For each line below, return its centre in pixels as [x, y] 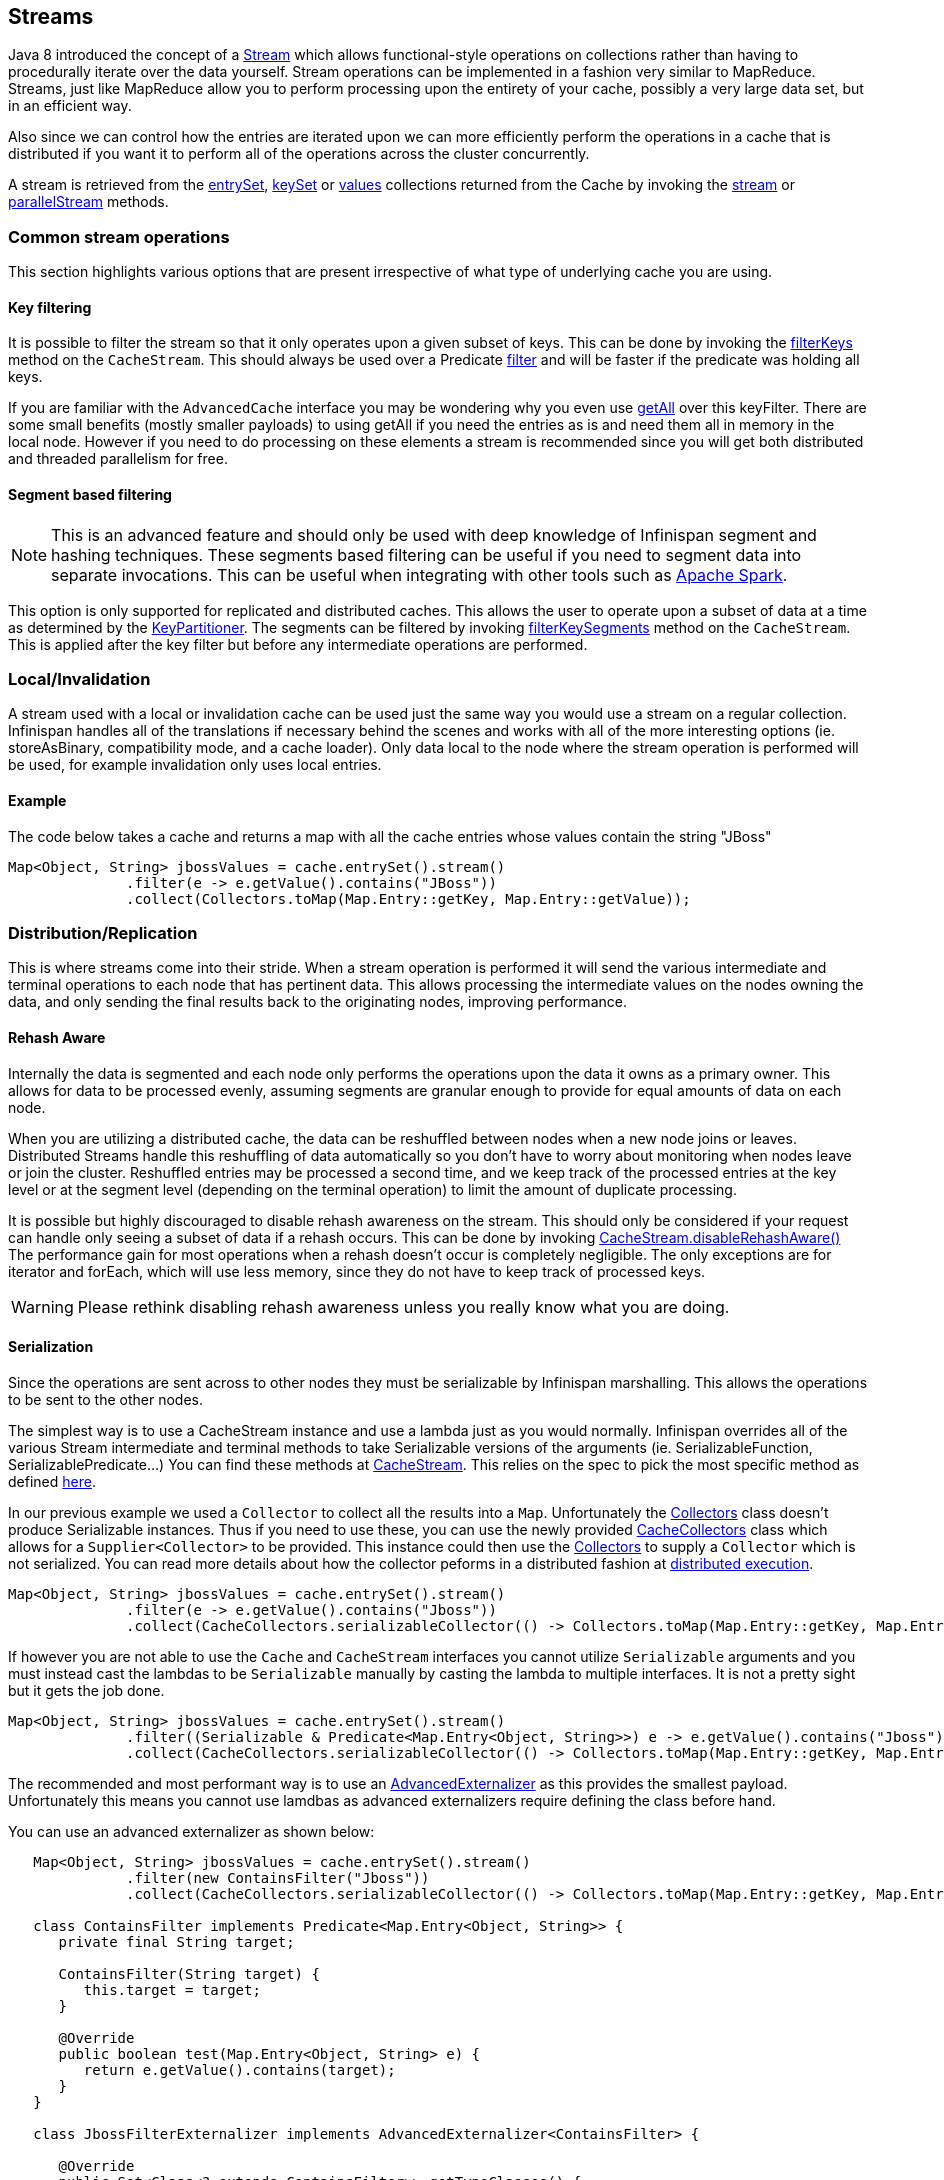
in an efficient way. [70, 106]
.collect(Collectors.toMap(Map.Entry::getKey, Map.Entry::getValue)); [408, 898]
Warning [42, 1306]
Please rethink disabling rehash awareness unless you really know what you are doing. [403, 1306]
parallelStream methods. [88, 202]
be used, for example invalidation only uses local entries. [195, 765]
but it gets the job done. [86, 1690]
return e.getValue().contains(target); [239, 2069]
